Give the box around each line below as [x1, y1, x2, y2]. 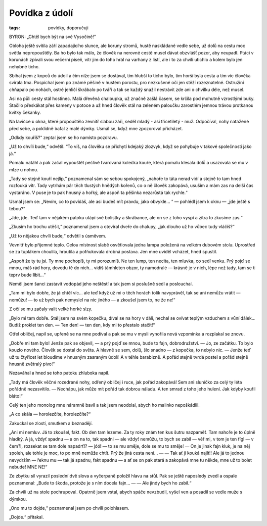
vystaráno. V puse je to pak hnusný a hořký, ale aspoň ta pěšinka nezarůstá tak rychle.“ [9, 190, 188, 195]
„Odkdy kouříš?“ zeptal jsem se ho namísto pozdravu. [9, 135, 118, 141]
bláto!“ [9, 393, 23, 399]
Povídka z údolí [9, 7, 73, 18]
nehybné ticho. [9, 63, 40, 69]
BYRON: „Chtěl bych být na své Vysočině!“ [9, 34, 96, 40]
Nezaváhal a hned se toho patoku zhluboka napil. [9, 370, 110, 376]
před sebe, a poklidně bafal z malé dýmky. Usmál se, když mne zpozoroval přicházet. [9, 125, 183, 131]
